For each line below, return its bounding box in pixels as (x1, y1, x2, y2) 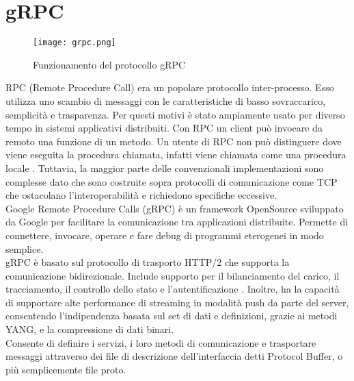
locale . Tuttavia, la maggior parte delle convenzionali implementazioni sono (5, 160, 324, 175)
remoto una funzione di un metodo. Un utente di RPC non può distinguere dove (5, 134, 342, 148)
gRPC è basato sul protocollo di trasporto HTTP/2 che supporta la (5, 255, 290, 269)
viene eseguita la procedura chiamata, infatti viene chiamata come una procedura (5, 147, 346, 162)
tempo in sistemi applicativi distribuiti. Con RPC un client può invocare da (5, 121, 323, 135)
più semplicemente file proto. (5, 362, 126, 376)
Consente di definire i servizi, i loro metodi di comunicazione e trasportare (5, 335, 316, 349)
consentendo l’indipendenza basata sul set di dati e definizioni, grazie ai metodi (5, 308, 338, 323)
